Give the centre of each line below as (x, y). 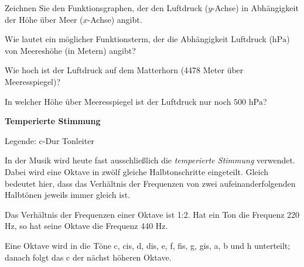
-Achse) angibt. (115, 19)
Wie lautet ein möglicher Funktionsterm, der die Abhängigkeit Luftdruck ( (139, 39)
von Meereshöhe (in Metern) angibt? (70, 50)
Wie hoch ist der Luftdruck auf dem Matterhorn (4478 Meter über (124, 70)
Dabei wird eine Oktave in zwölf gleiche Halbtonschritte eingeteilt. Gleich (136, 171)
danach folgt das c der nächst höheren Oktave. (88, 257)
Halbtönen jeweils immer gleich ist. (68, 195)
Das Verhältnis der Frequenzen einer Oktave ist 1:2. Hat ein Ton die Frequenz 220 (152, 214)
